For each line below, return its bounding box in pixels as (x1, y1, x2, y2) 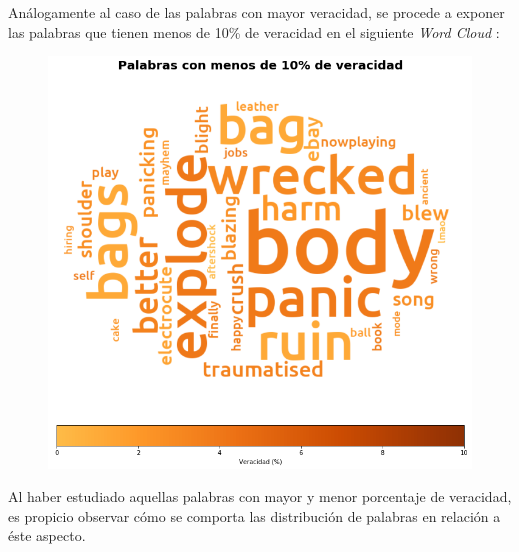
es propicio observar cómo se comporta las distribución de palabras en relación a (8, 505, 501, 526)
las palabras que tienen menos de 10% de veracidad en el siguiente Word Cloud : (8, 21, 500, 42)
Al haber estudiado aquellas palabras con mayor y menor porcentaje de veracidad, (8, 486, 512, 507)
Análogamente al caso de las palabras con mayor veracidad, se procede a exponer (8, 2, 505, 22)
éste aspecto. (8, 525, 86, 546)
